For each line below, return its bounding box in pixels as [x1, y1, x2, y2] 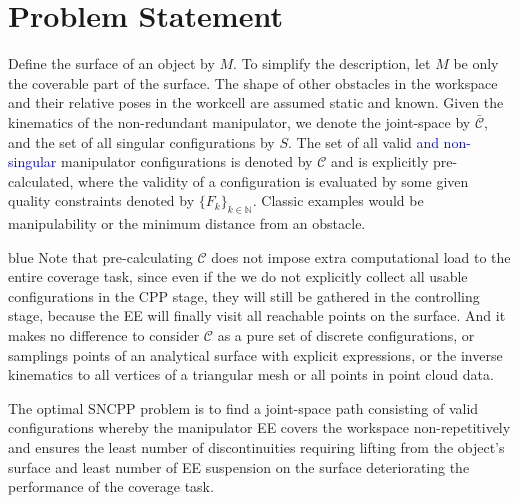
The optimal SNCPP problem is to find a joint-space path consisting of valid [8, 397, 479, 418]
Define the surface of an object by [8, 53, 215, 74]
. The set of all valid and [287, 131, 439, 152]
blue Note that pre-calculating [8, 246, 193, 267]
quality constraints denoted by [8, 190, 195, 211]
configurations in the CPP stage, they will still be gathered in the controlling [8, 285, 480, 306]
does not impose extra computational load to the [211, 246, 511, 267]
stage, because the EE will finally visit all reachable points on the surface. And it [8, 305, 506, 326]
